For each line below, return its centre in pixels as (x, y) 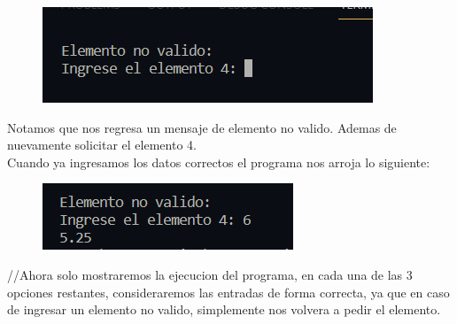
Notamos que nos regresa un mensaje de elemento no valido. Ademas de (202, 127)
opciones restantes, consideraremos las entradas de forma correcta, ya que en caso (228, 292)
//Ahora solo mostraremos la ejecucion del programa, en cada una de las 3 (210, 274)
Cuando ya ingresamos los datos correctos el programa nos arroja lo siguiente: (219, 162)
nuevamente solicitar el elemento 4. (102, 145)
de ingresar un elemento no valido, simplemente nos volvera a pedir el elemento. (224, 309)
